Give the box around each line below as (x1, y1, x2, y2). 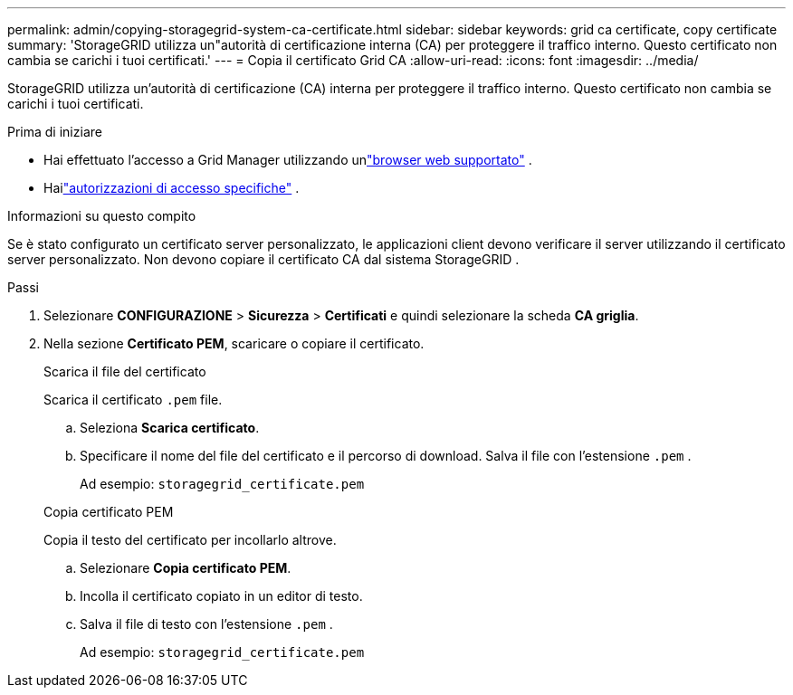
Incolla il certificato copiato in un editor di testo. (80, 588, 363, 604)
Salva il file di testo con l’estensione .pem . (80, 616, 333, 632)
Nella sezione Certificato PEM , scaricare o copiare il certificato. (43, 336, 425, 351)
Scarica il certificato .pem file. (43, 392, 223, 407)
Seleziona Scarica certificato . (80, 420, 260, 435)
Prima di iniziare (7, 124, 102, 139)
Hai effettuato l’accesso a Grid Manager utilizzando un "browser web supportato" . (43, 152, 532, 167)
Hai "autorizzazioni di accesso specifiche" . (43, 180, 300, 195)
